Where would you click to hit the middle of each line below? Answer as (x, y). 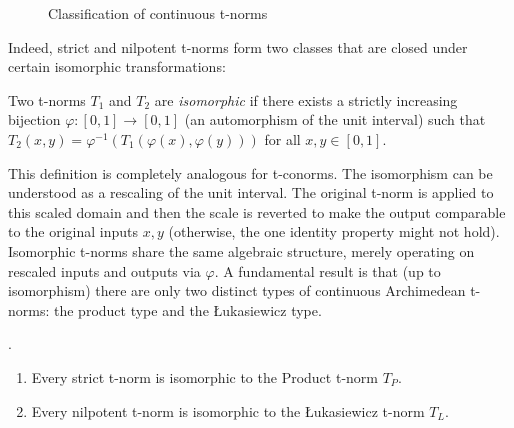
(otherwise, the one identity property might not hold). (334, 231)
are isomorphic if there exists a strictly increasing (306, 99)
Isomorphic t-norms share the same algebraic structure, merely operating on (241, 250)
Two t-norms (47, 99)
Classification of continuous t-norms (158, 13)
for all (282, 138)
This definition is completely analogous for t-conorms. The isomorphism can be (250, 172)
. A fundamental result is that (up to (327, 270)
